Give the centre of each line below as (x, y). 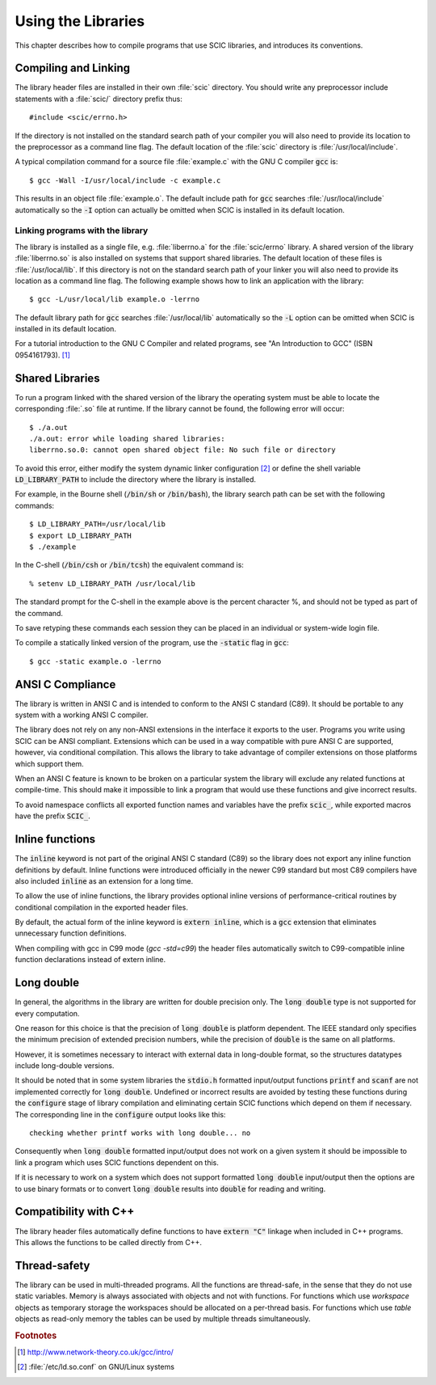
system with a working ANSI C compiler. (82, 715)
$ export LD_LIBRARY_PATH (81, 535)
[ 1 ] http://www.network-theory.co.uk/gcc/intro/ (95, 1352)
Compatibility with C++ (75, 1212)
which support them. (49, 763)
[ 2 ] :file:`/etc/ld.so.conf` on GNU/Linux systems (96, 1367)
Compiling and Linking (73, 68)
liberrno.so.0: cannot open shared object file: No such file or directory (182, 450)
